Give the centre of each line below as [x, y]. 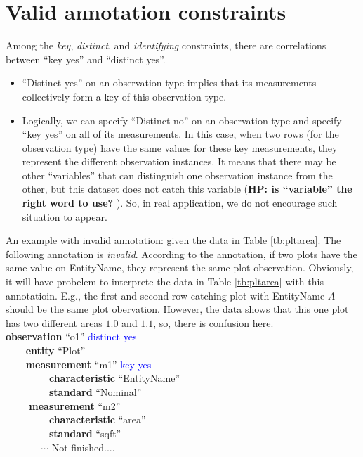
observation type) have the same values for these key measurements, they [180, 147]
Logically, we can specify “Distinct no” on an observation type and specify [182, 120]
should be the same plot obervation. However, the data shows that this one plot [177, 309]
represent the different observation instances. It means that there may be [179, 161]
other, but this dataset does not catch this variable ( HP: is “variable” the [187, 189]
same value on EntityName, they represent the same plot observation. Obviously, [180, 268]
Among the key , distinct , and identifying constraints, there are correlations [166, 45]
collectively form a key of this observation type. [124, 96]
